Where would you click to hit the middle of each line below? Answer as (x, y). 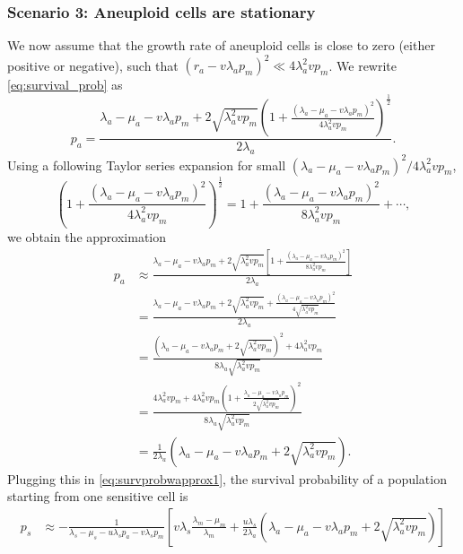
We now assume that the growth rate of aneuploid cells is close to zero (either (221, 45)
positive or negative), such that (93, 65)
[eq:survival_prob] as (65, 85)
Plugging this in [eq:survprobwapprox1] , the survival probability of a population (227, 478)
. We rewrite (363, 65)
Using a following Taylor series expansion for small (147, 164)
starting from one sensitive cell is (98, 496)
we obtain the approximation (87, 236)
